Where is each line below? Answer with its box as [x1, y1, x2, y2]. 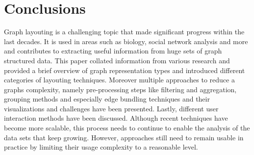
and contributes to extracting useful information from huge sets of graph [4, 46, 222, 56]
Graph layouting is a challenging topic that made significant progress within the [4, 26, 245, 37]
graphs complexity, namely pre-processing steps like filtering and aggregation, [4, 84, 237, 94]
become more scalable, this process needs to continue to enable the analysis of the [4, 123, 250, 133]
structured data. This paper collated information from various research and [4, 55, 230, 65]
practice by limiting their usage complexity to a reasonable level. [4, 142, 198, 152]
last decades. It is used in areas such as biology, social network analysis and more [4, 36, 248, 46]
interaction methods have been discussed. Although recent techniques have [4, 113, 228, 123]
